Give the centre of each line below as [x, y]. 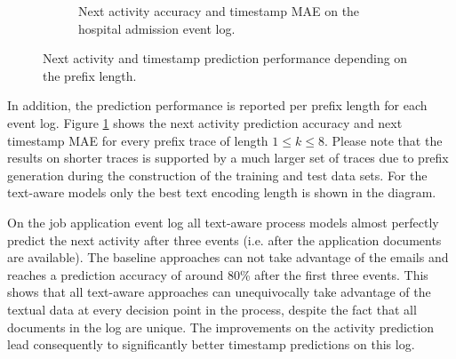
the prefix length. [90, 75]
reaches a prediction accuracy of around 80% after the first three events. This [218, 274]
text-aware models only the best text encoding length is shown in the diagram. [222, 192]
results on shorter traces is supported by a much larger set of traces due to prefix [228, 158]
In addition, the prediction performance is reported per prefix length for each [217, 105]
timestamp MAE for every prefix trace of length [138, 140]
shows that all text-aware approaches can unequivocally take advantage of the [219, 292]
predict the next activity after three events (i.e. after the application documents [224, 239]
